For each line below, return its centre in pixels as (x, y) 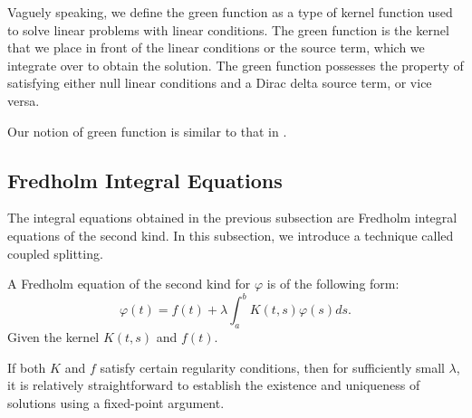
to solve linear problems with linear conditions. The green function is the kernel (228, 29)
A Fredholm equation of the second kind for (129, 284)
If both (27, 367)
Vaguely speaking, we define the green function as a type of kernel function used (230, 12)
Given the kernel (53, 337)
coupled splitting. (55, 253)
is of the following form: (333, 284)
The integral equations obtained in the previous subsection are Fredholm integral (232, 218)
